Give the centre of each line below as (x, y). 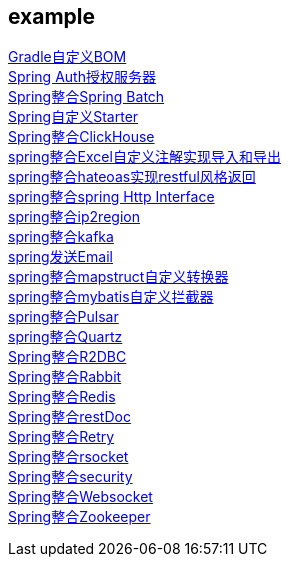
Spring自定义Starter (73, 117)
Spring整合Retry (61, 437)
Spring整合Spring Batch (86, 97)
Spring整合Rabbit (65, 377)
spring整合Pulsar (63, 317)
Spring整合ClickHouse (81, 137)
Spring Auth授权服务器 (82, 77)
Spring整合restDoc (69, 417)
